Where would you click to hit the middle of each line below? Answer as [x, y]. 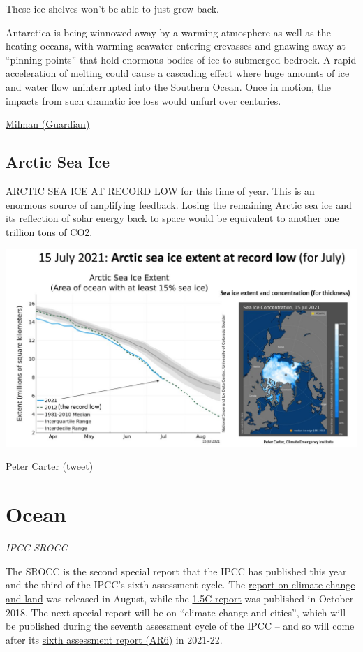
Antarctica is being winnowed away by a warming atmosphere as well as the [168, 32]
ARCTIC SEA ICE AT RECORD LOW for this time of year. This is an [160, 190]
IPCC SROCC [37, 548]
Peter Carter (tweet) [50, 466]
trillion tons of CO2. [49, 231]
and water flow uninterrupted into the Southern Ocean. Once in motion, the [169, 86]
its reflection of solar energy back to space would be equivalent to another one [172, 218]
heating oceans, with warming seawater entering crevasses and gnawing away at [176, 46]
